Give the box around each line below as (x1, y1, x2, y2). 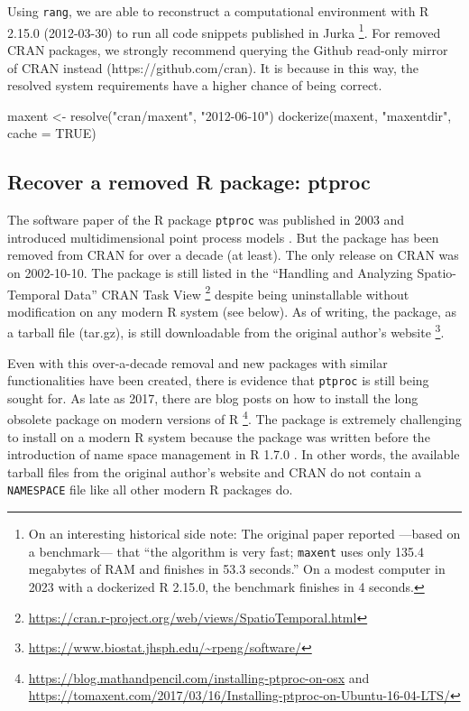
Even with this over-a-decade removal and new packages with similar (7, 353, 388, 372)
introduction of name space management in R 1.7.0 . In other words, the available (7, 445, 460, 464)
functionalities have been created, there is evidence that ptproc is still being (7, 371, 429, 390)
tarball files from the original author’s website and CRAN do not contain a (7, 462, 422, 481)
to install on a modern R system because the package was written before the (7, 427, 430, 446)
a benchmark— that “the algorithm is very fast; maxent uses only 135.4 (28, 541, 424, 560)
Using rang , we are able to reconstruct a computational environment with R (7, 2, 429, 20)
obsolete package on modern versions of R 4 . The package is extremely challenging (7, 407, 462, 429)
